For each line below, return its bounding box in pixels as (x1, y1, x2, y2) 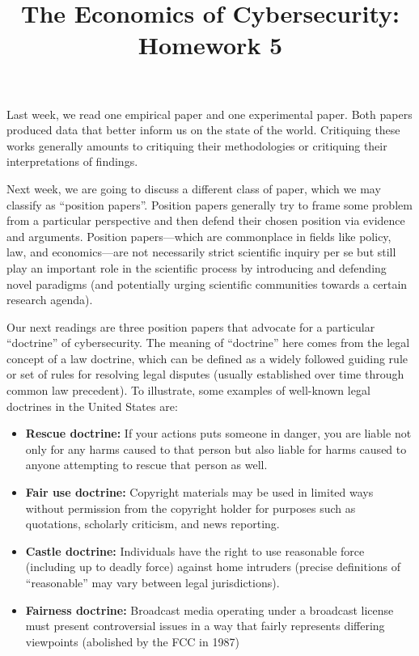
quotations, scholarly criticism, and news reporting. (25, 515, 280, 532)
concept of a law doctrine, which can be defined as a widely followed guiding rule (6, 349, 408, 366)
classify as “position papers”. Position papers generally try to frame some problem (6, 196, 413, 213)
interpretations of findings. (6, 153, 138, 170)
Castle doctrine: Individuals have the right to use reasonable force (25, 542, 365, 559)
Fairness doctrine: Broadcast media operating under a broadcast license (25, 601, 394, 618)
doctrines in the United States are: (6, 397, 178, 414)
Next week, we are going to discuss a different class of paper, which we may (6, 180, 381, 197)
